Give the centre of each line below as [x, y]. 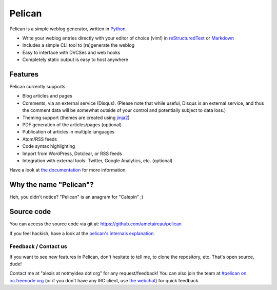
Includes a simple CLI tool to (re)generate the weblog [78, 45]
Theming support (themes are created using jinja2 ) [76, 118]
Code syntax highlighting [49, 146]
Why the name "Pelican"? [52, 185]
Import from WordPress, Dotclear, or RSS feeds [72, 153]
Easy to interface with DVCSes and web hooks [71, 52]
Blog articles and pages [47, 96]
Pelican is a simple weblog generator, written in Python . [68, 29]
